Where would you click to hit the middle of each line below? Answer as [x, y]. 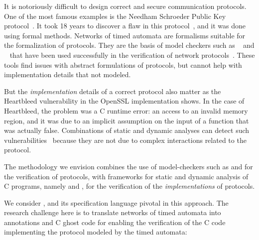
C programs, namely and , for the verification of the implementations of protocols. [129, 186]
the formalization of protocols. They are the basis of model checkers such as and [129, 45]
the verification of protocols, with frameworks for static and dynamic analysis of [126, 176]
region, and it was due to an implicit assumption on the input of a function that [127, 120]
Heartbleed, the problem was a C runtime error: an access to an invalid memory [126, 110]
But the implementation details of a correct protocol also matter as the [113, 91]
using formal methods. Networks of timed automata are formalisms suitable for [125, 35]
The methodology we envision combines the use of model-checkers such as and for [129, 166]
